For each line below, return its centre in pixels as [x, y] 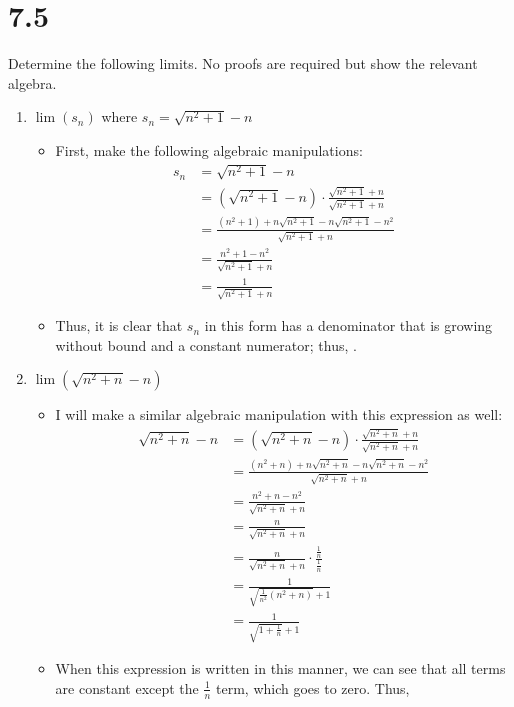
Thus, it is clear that [119, 325]
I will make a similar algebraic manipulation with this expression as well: [279, 414]
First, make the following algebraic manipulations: [209, 149]
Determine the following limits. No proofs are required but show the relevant [243, 63]
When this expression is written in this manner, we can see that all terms [280, 668]
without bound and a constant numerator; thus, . [206, 344]
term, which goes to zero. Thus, [313, 687]
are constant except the [127, 687]
